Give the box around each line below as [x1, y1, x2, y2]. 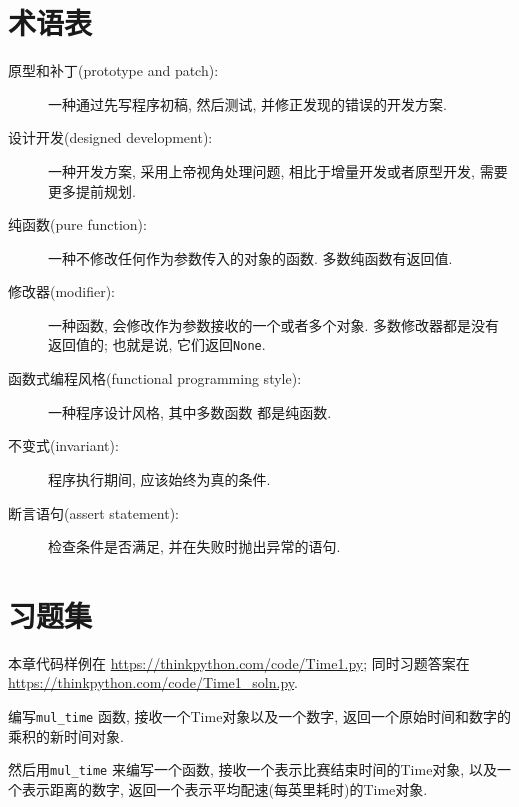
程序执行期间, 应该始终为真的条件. [48, 468, 271, 489]
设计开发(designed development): [8, 127, 213, 148]
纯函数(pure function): [8, 214, 147, 235]
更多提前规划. [48, 180, 136, 201]
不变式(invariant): [8, 435, 119, 456]
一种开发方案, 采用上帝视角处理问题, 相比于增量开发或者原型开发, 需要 [48, 160, 508, 181]
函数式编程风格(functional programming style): [8, 368, 302, 389]
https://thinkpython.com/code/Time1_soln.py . [8, 672, 298, 693]
